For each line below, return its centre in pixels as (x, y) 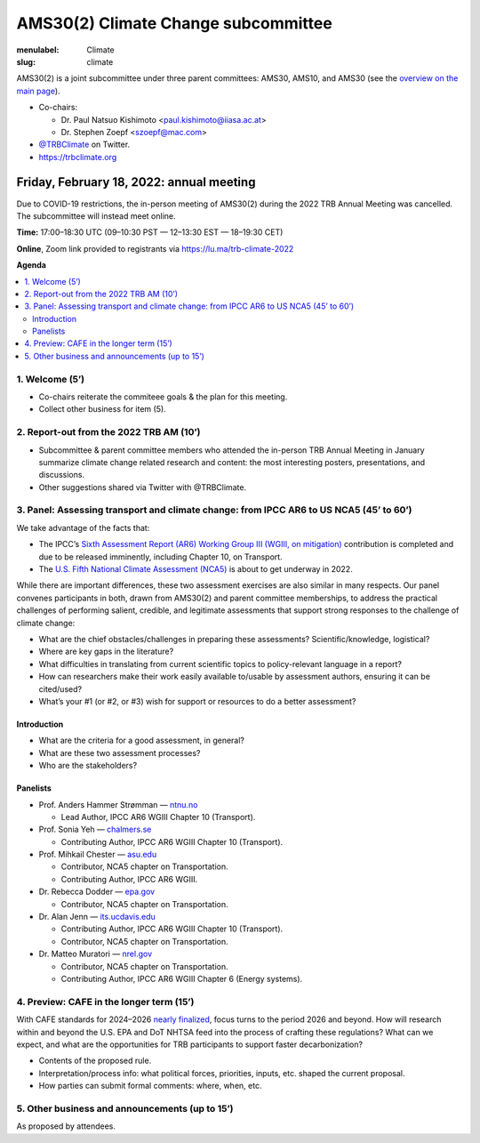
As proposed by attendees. (66, 1126)
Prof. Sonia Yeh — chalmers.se (95, 829)
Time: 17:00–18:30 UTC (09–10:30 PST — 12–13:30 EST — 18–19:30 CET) (150, 232)
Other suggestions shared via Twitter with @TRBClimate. (143, 487)
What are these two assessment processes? (120, 753)
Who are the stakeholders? (88, 766)
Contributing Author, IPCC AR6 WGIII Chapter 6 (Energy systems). (182, 978)
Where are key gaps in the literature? (106, 652)
